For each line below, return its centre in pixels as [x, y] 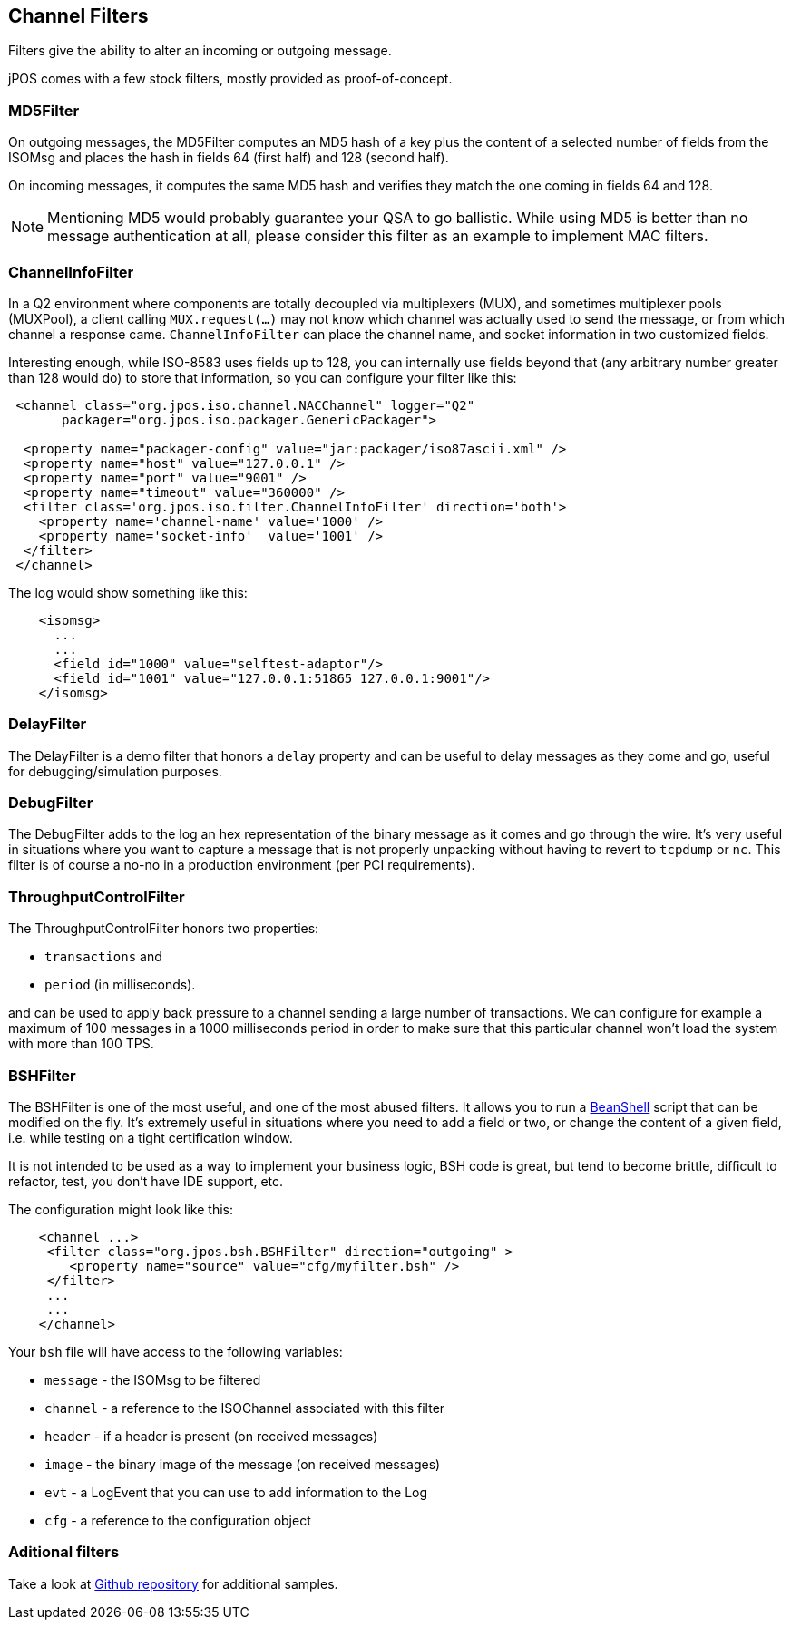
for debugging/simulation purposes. [115, 771]
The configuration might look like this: [121, 1209]
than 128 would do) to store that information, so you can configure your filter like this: [263, 377]
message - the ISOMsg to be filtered [153, 1379]
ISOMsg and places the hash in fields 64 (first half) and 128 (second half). [229, 158]
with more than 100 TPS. [81, 1044]
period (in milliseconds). [120, 985]
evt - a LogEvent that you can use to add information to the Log [236, 1492]
